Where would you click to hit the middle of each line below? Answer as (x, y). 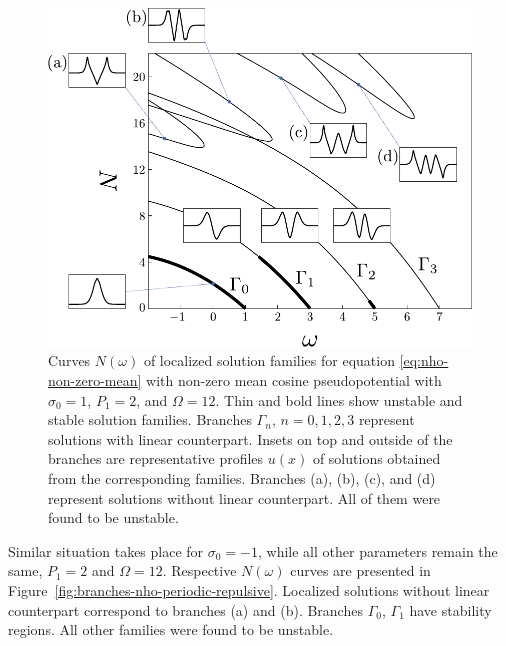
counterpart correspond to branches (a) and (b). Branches (185, 609)
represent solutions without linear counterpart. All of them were (244, 497)
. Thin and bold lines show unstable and (339, 399)
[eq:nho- (424, 360)
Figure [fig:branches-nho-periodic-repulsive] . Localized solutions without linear (249, 590)
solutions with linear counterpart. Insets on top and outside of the (250, 438)
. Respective (199, 570)
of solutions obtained (376, 458)
